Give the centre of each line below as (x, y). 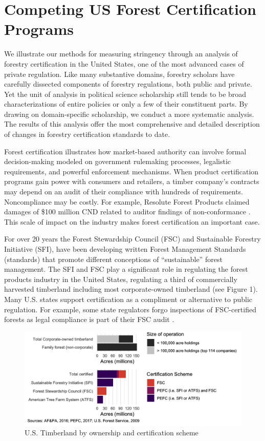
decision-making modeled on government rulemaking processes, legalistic (118, 161)
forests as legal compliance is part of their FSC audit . (89, 319)
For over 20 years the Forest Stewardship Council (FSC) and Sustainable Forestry (132, 239)
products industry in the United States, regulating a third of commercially (121, 279)
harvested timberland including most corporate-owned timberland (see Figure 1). (131, 289)
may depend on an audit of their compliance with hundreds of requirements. (124, 192)
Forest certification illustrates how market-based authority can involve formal (125, 151)
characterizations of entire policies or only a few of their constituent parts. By (126, 104)
